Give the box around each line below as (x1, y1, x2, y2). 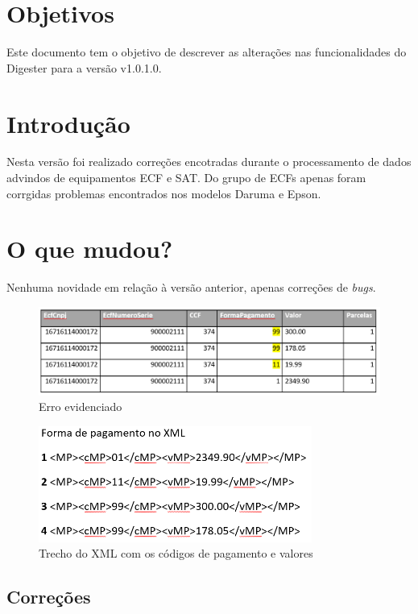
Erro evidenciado (39, 398, 122, 415)
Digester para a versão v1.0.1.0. (6, 59, 162, 76)
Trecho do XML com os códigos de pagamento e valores (39, 545, 313, 562)
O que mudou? (6, 232, 173, 265)
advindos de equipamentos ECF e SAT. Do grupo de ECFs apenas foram (6, 169, 366, 186)
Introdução (6, 106, 130, 139)
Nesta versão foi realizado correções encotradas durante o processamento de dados (6, 153, 412, 170)
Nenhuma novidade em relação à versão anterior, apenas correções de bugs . (6, 279, 376, 296)
